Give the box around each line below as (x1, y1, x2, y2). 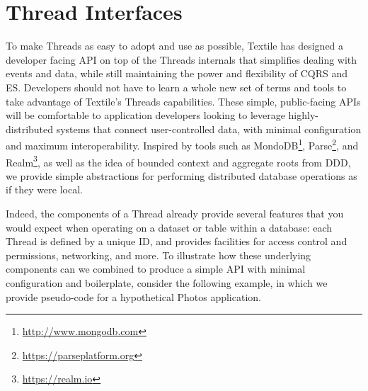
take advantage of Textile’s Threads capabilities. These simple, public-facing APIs (6, 93, 361, 108)
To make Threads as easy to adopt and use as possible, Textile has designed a (6, 38, 344, 53)
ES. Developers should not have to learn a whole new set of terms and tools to (6, 79, 347, 94)
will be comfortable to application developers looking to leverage (6, 108, 285, 123)
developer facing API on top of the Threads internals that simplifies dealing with (6, 52, 357, 67)
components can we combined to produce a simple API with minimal (6, 261, 306, 276)
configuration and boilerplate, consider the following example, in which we (6, 275, 328, 290)
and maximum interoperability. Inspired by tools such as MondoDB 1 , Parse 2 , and (6, 136, 359, 152)
